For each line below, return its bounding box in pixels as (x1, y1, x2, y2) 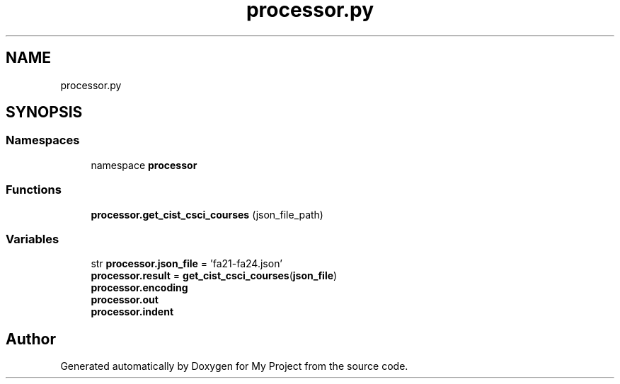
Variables (6, 231, 59, 246)
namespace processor (91, 158, 197, 171)
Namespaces (6, 133, 80, 148)
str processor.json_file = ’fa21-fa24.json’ (91, 257, 282, 270)
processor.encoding (91, 281, 188, 294)
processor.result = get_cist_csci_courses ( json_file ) (91, 269, 338, 282)
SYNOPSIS (6, 103, 83, 122)
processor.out (91, 293, 159, 306)
